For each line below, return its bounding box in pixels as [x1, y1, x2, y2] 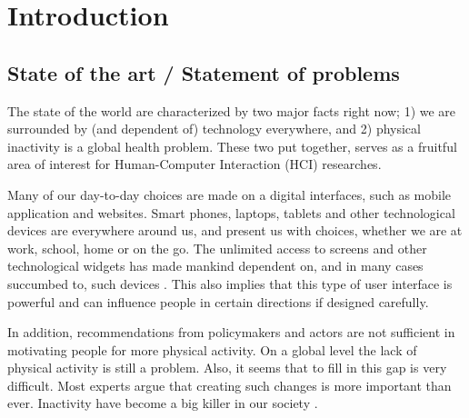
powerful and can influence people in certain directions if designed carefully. [7, 292, 429, 311]
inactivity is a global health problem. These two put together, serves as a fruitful [7, 136, 457, 155]
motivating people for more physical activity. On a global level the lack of [7, 340, 417, 359]
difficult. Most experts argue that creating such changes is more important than [7, 375, 452, 394]
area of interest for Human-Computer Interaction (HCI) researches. [7, 154, 382, 174]
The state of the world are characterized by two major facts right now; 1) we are [7, 101, 456, 120]
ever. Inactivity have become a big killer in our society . [7, 393, 318, 413]
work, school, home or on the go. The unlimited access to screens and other [7, 238, 427, 257]
